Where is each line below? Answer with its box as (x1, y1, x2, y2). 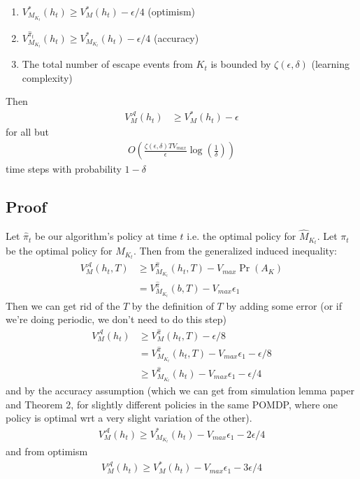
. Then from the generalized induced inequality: (133, 243, 337, 258)
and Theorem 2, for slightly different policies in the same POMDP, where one (6, 396, 338, 411)
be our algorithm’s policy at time (35, 229, 177, 243)
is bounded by (210, 57, 271, 71)
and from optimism (6, 444, 88, 459)
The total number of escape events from (22, 57, 193, 71)
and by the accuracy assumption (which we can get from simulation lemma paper (6, 383, 354, 398)
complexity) (22, 70, 73, 85)
